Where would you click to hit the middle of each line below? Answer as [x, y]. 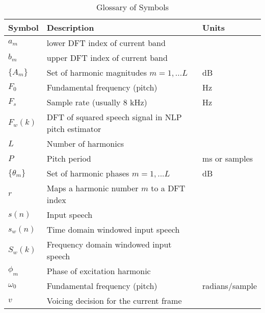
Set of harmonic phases [88, 173]
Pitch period [69, 158]
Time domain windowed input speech [113, 229]
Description [70, 27]
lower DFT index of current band [106, 43]
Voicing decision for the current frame [114, 300]
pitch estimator [74, 129]
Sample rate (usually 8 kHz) [97, 102]
